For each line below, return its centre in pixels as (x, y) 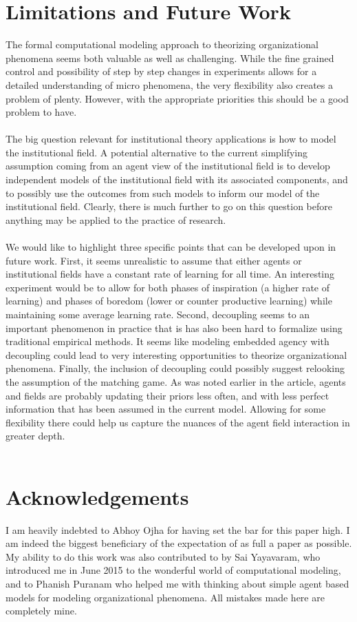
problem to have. (41, 112)
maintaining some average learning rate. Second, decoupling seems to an (158, 314)
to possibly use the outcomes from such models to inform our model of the (163, 193)
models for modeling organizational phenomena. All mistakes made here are (165, 597)
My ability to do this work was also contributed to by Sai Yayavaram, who (163, 556)
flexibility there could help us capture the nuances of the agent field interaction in (178, 422)
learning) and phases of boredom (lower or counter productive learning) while (169, 301)
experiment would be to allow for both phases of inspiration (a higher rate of (168, 287)
